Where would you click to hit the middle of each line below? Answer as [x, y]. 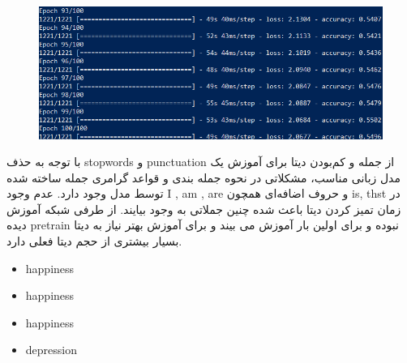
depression [51, 350]
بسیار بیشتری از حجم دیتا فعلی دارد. [94, 241]
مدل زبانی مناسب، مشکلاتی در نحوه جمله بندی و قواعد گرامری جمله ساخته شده [203, 177]
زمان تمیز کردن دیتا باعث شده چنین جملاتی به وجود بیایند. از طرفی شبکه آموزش [204, 209]
